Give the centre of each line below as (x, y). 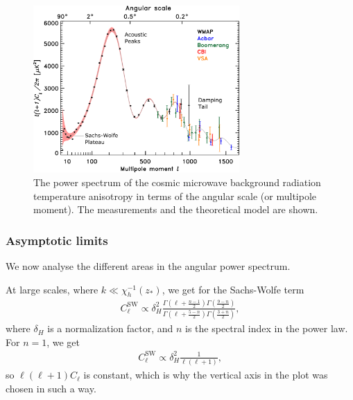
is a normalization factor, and (110, 328)
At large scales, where (52, 289)
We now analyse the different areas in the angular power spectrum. (148, 266)
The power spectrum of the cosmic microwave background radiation (177, 182)
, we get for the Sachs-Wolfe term (233, 289)
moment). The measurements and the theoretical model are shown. (176, 209)
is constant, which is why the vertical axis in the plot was (206, 375)
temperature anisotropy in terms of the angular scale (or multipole (175, 196)
